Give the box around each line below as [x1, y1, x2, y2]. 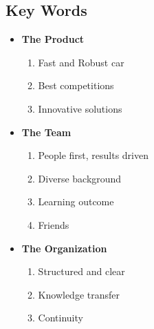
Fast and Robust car [38, 55, 124, 69]
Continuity [38, 310, 83, 325]
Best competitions [38, 78, 114, 93]
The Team [21, 124, 71, 139]
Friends [38, 217, 69, 232]
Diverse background [38, 171, 122, 185]
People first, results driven [38, 148, 148, 162]
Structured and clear [38, 264, 125, 279]
